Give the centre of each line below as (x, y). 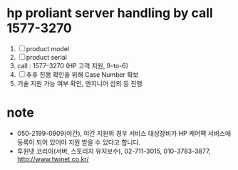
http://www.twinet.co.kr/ (53, 159)
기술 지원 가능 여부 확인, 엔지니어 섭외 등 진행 (80, 83)
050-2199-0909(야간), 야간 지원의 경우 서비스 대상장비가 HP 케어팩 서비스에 (124, 133)
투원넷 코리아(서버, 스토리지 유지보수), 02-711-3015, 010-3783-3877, (114, 151)
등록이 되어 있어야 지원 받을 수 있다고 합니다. (79, 142)
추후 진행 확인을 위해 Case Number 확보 (82, 74)
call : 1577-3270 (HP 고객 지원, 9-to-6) (73, 65)
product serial (46, 57)
